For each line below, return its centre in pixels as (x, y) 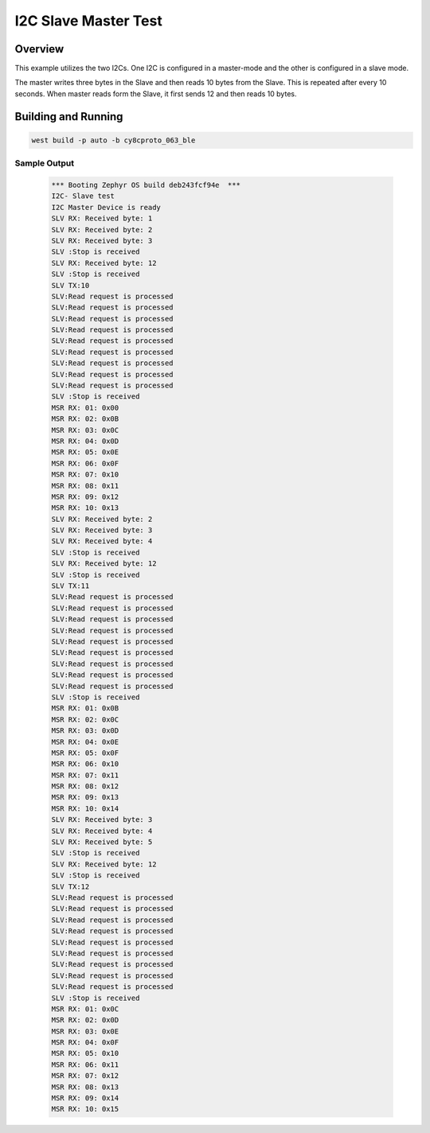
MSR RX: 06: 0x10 (85, 764)
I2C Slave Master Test (88, 21)
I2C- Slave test (83, 196)
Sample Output (45, 163)
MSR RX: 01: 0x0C (85, 1009)
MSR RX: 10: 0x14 (85, 808)
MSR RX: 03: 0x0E (85, 1031)
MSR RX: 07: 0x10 (85, 475)
